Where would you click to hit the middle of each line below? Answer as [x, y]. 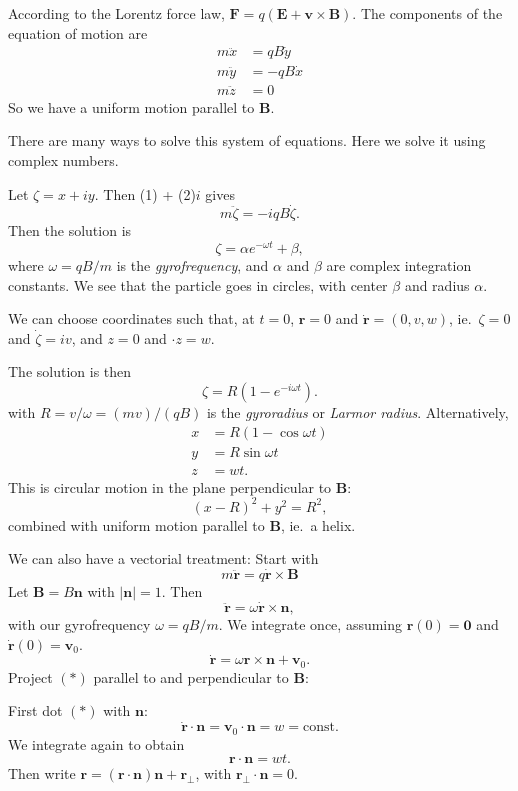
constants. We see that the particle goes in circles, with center [198, 284]
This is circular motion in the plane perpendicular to [170, 486]
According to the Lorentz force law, [116, 13]
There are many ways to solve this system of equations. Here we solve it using [247, 140]
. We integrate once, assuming [310, 623]
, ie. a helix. [318, 524]
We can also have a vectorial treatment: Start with [163, 558]
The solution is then [70, 371]
